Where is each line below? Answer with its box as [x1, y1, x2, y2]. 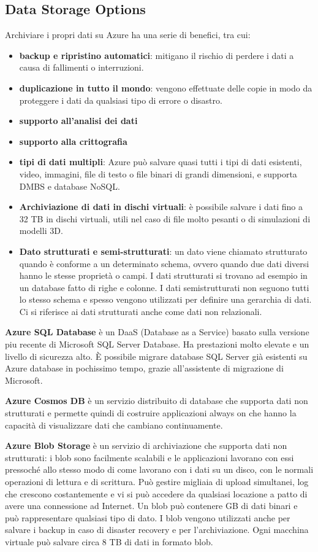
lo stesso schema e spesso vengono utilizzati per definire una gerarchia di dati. [19, 293, 312, 306]
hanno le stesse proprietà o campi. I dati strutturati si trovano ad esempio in [19, 269, 308, 282]
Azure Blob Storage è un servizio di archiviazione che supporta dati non [5, 439, 287, 452]
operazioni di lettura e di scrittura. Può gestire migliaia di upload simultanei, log [5, 475, 309, 488]
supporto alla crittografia [19, 134, 127, 147]
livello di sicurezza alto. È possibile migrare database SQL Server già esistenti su [5, 349, 308, 362]
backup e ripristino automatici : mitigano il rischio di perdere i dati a [19, 49, 294, 61]
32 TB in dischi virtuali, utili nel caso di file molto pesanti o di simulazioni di [19, 212, 311, 225]
